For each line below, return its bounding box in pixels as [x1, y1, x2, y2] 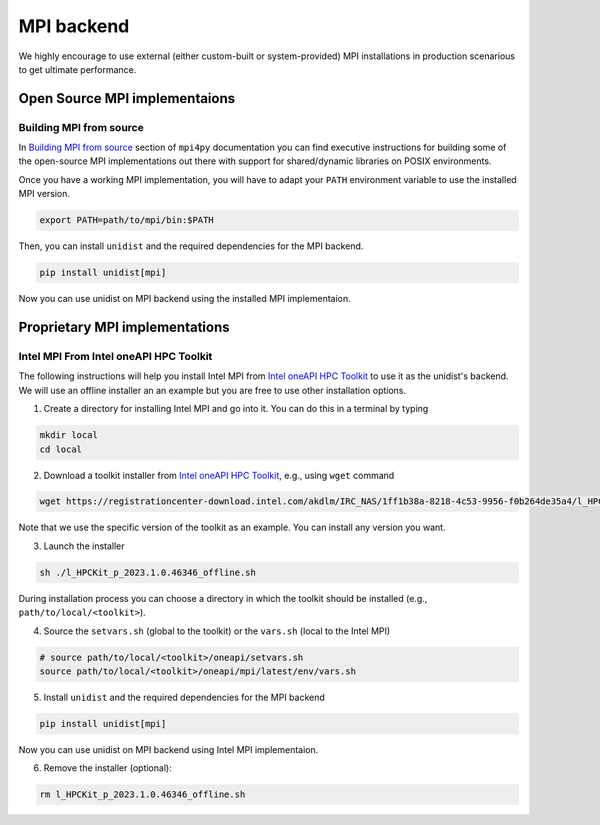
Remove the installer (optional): [43, 762, 172, 774]
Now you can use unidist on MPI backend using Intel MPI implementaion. [18, 743, 319, 755]
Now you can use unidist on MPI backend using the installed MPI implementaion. [18, 293, 352, 305]
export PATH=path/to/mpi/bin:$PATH [39, 215, 214, 226]
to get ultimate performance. [18, 63, 137, 75]
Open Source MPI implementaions [18, 90, 236, 107]
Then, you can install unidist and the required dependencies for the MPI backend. [18, 240, 364, 252]
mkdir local [39, 430, 99, 441]
